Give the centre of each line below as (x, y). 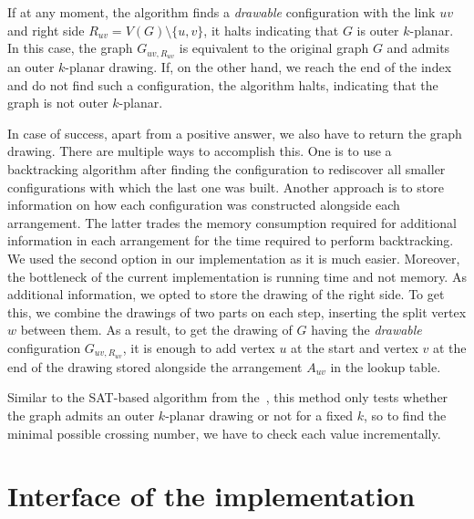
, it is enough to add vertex (199, 347)
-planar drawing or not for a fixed (259, 415)
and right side (46, 30)
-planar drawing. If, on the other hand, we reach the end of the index (258, 67)
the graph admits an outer (81, 415)
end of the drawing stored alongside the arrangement (155, 366)
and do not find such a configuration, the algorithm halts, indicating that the (223, 84)
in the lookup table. (386, 366)
